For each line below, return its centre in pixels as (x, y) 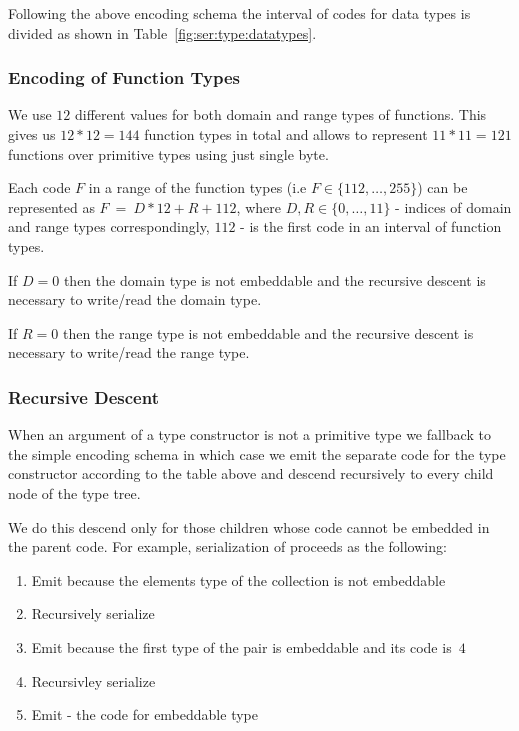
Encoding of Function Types (124, 77)
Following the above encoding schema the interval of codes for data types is (239, 13)
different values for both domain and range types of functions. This (280, 114)
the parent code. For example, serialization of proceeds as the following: (227, 546)
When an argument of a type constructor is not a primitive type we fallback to (249, 434)
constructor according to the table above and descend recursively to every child (251, 473)
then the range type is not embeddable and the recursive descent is (268, 332)
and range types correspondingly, (109, 226)
